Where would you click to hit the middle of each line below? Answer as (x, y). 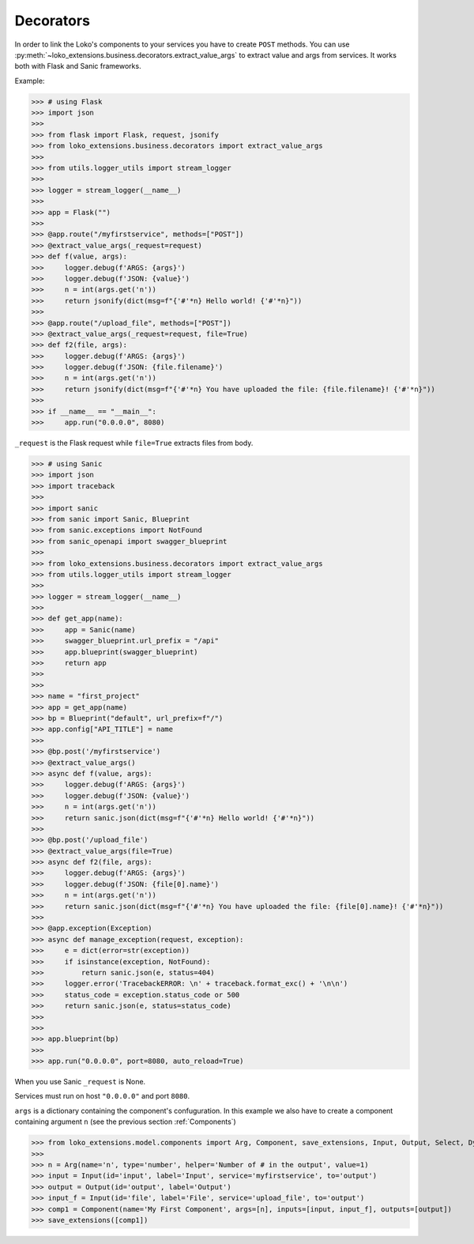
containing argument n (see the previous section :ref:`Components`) (125, 1121)
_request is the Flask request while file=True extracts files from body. (134, 443)
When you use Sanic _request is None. (80, 1082)
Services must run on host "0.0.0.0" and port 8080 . (102, 1096)
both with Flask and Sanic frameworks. (78, 66)
